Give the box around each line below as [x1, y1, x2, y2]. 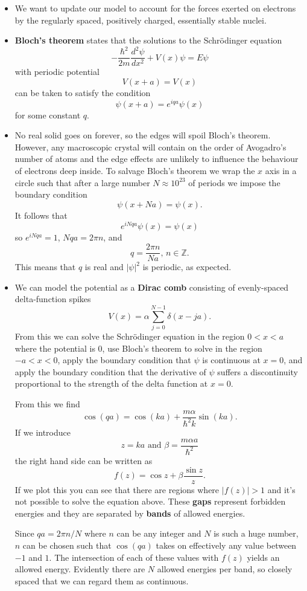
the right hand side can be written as [14, 454, 153, 467]
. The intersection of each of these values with [49, 551, 219, 563]
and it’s [267, 483, 296, 496]
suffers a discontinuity [217, 365, 298, 378]
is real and [84, 260, 124, 273]
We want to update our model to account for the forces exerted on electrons [14, 2, 296, 14]
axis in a [265, 164, 297, 176]
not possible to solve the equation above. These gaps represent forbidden [14, 495, 286, 508]
